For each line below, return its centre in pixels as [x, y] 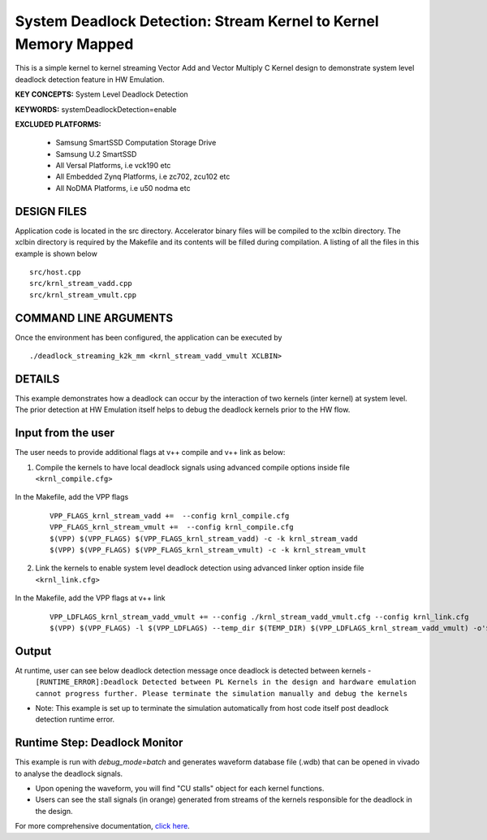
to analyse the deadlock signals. [69, 773]
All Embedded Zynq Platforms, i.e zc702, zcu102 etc [143, 177]
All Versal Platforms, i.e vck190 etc [113, 166]
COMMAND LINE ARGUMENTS [94, 318]
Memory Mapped [74, 44]
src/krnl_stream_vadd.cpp [81, 284]
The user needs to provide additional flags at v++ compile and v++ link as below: [150, 452]
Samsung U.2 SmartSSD [96, 154]
